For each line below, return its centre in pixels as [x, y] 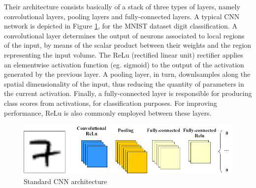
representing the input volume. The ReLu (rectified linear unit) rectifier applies [124, 54]
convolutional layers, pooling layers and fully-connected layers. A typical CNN [122, 16]
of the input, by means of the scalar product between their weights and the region [128, 45]
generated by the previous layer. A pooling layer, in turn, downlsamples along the [127, 74]
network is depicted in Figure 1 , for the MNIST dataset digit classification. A [121, 26]
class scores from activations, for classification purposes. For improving [111, 103]
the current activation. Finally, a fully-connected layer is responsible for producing [128, 93]
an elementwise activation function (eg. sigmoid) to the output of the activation [124, 64]
